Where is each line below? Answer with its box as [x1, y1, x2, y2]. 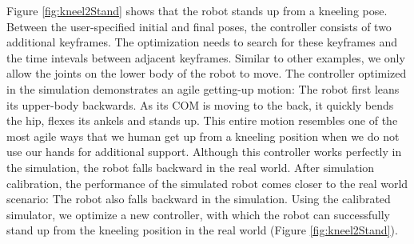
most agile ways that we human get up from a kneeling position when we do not [6, 127, 400, 144]
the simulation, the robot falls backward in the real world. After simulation [6, 158, 375, 175]
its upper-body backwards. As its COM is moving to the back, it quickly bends [6, 96, 394, 113]
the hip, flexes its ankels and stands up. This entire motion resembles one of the [6, 112, 398, 129]
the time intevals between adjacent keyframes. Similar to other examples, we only [6, 49, 405, 66]
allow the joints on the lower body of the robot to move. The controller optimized [6, 65, 407, 82]
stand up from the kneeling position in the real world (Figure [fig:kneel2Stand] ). [6, 222, 398, 238]
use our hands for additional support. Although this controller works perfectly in [6, 143, 402, 160]
